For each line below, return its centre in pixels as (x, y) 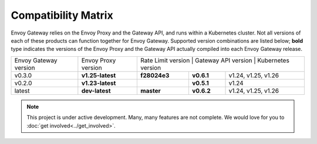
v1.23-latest (99, 83)
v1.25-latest (99, 75)
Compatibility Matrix (62, 15)
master (151, 91)
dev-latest (96, 91)
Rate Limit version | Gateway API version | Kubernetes (215, 60)
